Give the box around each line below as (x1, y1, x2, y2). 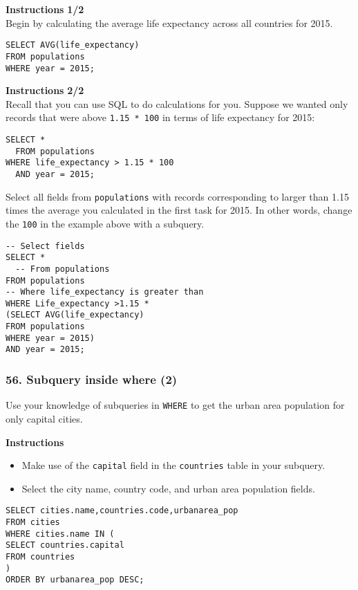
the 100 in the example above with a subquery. (6, 216, 205, 230)
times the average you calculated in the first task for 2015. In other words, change (6, 203, 352, 217)
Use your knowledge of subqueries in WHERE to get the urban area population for (6, 398, 345, 412)
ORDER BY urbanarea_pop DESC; (6, 575, 144, 585)
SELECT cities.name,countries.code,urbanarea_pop (6, 506, 238, 516)
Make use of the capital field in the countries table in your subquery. (21, 458, 326, 472)
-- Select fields (6, 241, 85, 251)
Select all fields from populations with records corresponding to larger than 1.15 (6, 189, 349, 203)
